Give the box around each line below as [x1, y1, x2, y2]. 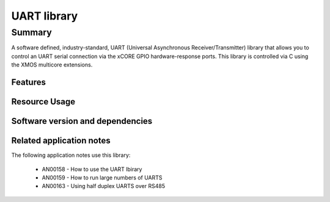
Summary [11, 27, 52, 38]
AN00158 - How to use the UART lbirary [42, 165, 142, 173]
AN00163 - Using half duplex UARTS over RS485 [42, 182, 165, 190]
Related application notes [11, 135, 111, 146]
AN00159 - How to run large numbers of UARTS [42, 174, 163, 181]
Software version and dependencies [11, 116, 153, 126]
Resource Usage [11, 96, 76, 107]
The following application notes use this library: [11, 151, 131, 159]
